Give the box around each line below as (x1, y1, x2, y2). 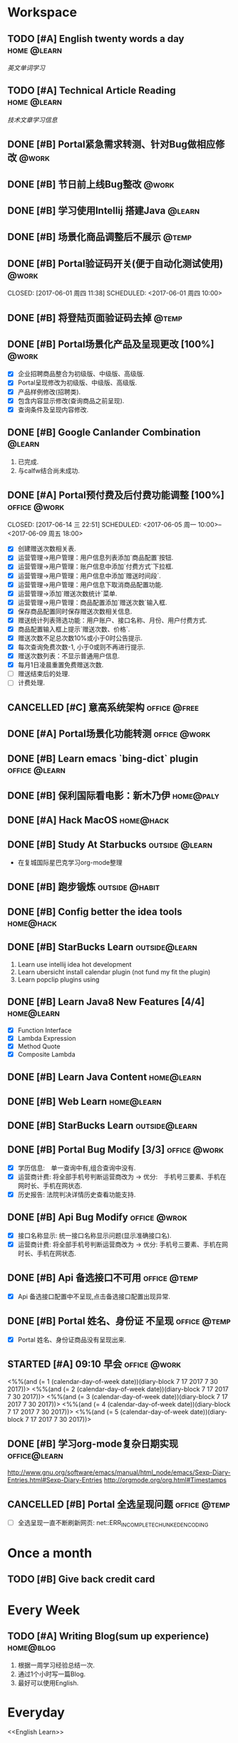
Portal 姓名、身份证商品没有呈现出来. (17, 1335, 127, 1343)
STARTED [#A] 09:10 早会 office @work (7, 1358, 182, 1370)
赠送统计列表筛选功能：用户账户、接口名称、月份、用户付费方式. (17, 615, 207, 624)
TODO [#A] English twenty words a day (7, 33, 185, 45)
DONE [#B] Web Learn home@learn (7, 1095, 162, 1108)
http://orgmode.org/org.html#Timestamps (103, 1476, 227, 1484)
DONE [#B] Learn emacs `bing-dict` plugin (7, 752, 199, 764)
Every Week (7, 1602, 81, 1618)
